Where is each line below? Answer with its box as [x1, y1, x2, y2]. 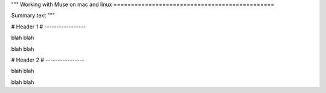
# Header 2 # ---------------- [11, 56, 85, 63]
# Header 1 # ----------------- [11, 23, 86, 30]
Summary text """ [11, 12, 56, 19]
